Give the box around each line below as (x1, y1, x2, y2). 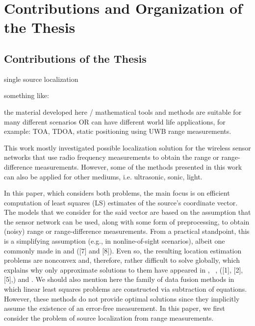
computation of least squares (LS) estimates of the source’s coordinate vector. (4, 197, 238, 207)
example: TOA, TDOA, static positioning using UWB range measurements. (4, 126, 231, 136)
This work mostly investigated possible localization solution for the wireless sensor (4, 142, 251, 152)
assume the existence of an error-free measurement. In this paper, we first (4, 303, 225, 313)
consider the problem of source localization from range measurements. (4, 312, 214, 323)
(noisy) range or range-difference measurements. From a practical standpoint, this (4, 226, 250, 236)
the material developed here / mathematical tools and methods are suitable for (4, 106, 242, 117)
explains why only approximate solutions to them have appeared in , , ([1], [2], (4, 264, 243, 275)
